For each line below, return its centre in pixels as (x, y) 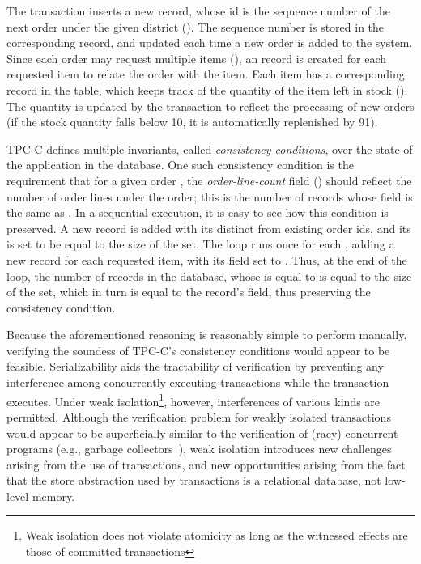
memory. (53, 496)
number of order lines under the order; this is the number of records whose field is (210, 196)
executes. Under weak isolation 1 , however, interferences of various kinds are (193, 400)
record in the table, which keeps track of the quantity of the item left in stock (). (207, 89)
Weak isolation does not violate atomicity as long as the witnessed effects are (217, 535)
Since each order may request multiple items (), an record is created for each (197, 58)
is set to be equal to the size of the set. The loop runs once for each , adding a (201, 244)
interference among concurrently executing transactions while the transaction (198, 382)
